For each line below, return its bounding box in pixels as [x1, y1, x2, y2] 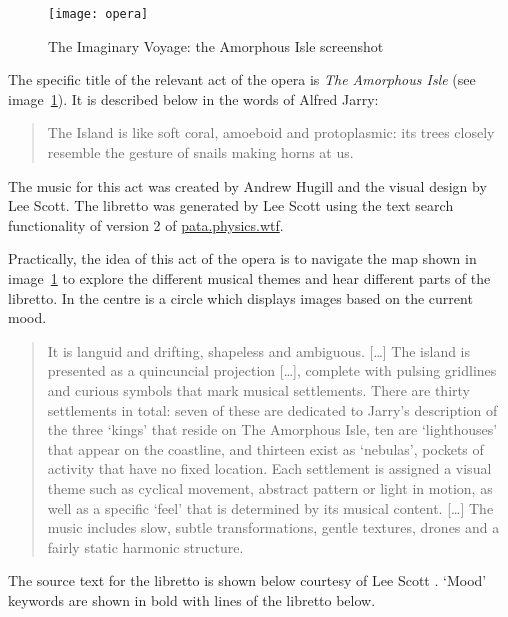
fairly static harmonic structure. [47, 536, 244, 557]
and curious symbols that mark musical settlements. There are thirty [47, 379, 470, 400]
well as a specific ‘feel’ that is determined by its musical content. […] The [47, 497, 494, 518]
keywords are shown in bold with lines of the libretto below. [8, 589, 376, 610]
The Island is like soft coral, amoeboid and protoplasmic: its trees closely [47, 122, 495, 143]
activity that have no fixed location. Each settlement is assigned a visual [47, 458, 492, 479]
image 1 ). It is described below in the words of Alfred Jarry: [8, 88, 379, 109]
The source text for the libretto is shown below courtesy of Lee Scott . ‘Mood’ [8, 570, 487, 591]
